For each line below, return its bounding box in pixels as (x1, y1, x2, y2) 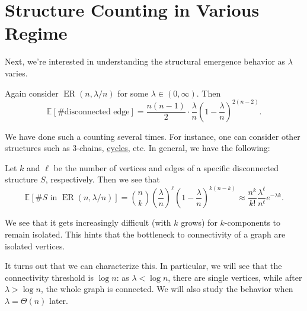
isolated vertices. (5, 239, 65, 252)
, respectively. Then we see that (45, 173, 160, 185)
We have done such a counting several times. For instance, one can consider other (5, 130, 300, 142)
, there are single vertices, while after (168, 271, 302, 283)
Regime (5, 21, 68, 45)
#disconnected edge (57, 107, 130, 116)
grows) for (181, 216, 218, 229)
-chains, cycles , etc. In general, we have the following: (76, 142, 270, 154)
